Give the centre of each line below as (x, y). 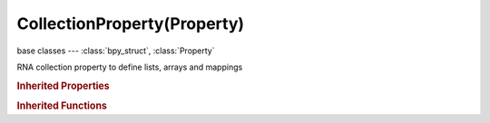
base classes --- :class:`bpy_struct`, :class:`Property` (116, 51)
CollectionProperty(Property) (131, 24)
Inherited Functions (62, 106)
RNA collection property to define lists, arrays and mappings (130, 67)
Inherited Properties (64, 86)
